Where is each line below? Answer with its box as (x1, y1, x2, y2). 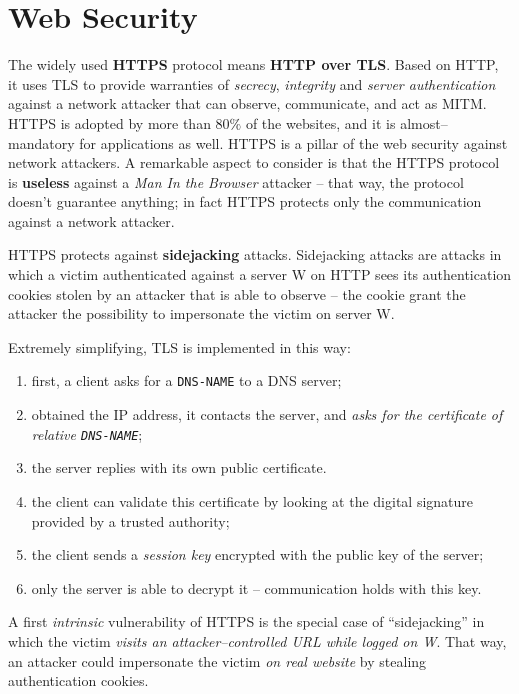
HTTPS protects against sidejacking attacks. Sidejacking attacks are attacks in (8, 244, 502, 265)
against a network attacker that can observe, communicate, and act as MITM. (8, 93, 487, 114)
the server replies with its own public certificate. (31, 457, 327, 478)
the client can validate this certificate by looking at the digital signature (31, 490, 474, 511)
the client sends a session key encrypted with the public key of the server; (31, 544, 484, 565)
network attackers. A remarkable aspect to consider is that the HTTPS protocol (8, 152, 500, 173)
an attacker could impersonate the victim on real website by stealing (8, 650, 427, 671)
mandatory (8, 132, 75, 153)
